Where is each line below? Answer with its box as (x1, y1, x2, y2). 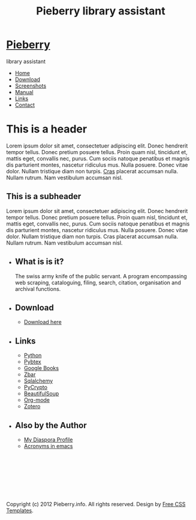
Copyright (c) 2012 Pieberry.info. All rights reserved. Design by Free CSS (6, 500, 186, 507)
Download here (23, 318, 62, 326)
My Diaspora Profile (23, 436, 73, 443)
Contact (14, 101, 35, 109)
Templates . (6, 507, 34, 514)
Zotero (23, 403, 41, 410)
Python (23, 352, 42, 359)
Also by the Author (14, 420, 87, 430)
